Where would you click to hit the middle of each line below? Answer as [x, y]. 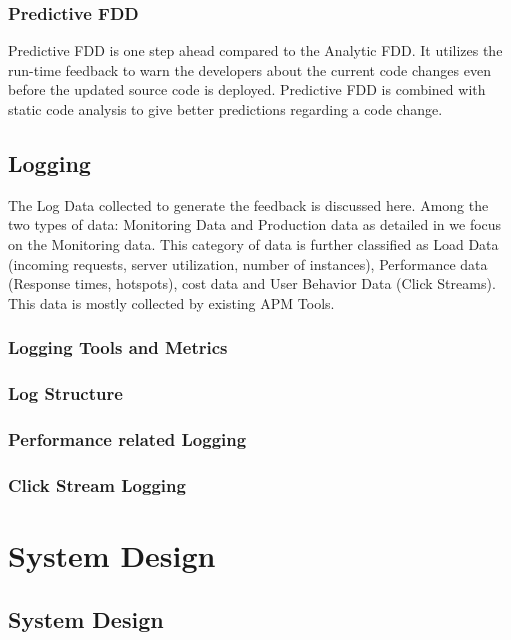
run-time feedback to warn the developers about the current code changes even [249, 69]
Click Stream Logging [97, 484]
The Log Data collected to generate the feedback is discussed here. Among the [248, 204]
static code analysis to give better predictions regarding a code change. [225, 109]
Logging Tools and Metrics [118, 347]
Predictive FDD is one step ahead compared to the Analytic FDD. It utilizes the [255, 50]
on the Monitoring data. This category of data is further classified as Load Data [253, 243]
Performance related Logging [127, 438]
